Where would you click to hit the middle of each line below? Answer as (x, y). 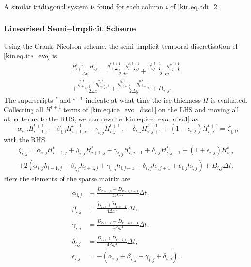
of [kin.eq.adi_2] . (196, 6)
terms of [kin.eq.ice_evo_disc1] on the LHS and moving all (151, 109)
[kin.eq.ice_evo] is (31, 55)
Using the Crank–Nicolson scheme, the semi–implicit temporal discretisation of (121, 46)
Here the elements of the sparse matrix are (67, 179)
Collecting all (24, 109)
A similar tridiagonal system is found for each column (84, 6)
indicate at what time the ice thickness (143, 100)
